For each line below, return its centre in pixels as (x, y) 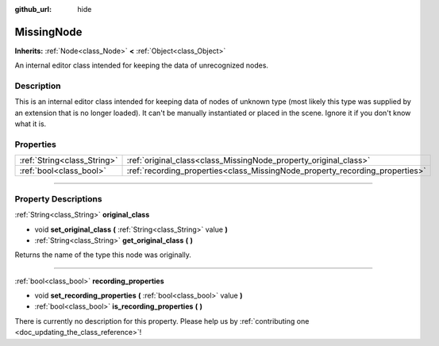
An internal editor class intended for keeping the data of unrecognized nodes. (142, 65)
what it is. (31, 124)
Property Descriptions (58, 198)
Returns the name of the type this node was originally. (103, 255)
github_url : (33, 9)
